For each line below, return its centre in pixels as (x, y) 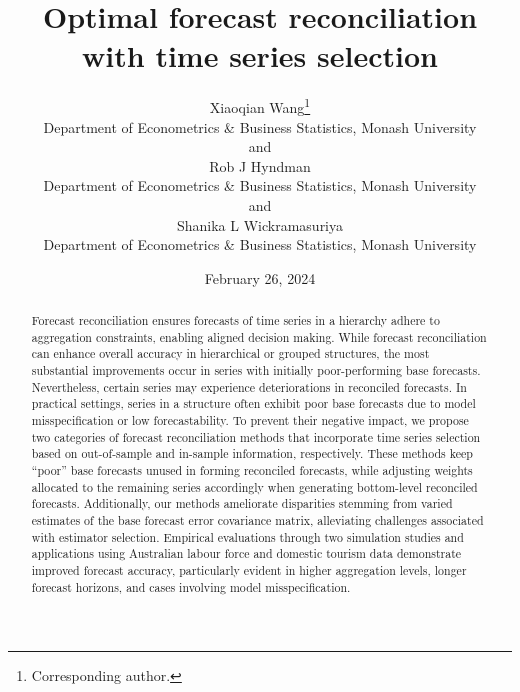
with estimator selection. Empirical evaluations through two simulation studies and (247, 536)
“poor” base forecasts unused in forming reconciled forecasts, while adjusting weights (252, 470)
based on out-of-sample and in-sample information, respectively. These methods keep (252, 453)
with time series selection (260, 55)
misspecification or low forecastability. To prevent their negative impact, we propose (250, 420)
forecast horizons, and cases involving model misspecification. (191, 586)
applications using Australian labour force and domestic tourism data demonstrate (246, 553)
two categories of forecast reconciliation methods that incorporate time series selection (256, 436)
